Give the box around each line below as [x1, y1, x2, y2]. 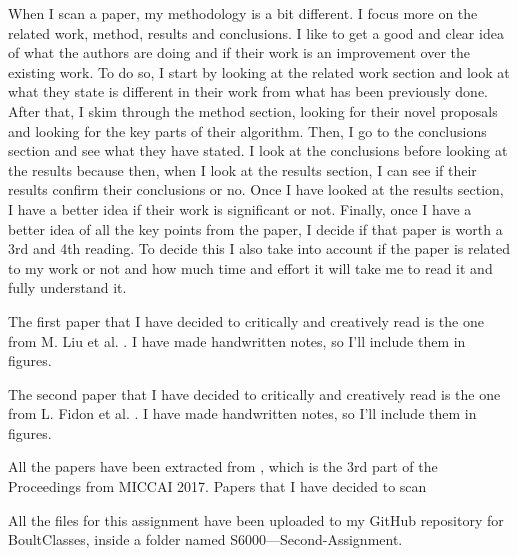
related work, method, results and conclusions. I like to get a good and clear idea [8, 22, 504, 43]
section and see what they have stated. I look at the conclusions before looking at [8, 140, 508, 161]
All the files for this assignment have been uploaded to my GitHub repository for [8, 509, 504, 530]
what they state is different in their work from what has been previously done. [8, 81, 489, 102]
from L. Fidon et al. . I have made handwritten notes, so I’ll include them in [8, 403, 477, 424]
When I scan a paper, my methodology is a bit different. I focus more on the [8, 3, 478, 23]
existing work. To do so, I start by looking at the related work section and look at [8, 61, 510, 82]
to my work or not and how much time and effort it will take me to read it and [8, 257, 493, 278]
